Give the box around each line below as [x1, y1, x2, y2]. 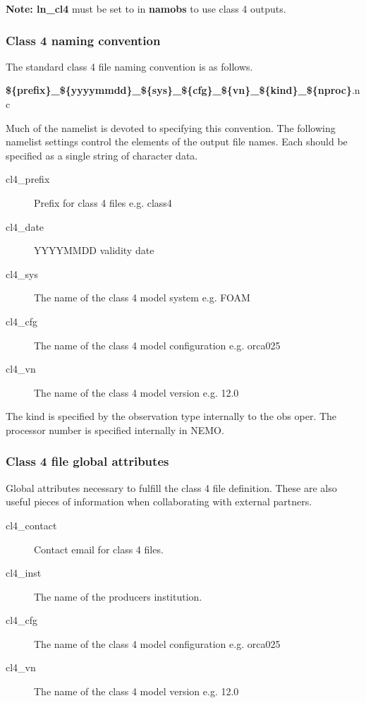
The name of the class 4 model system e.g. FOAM [34, 290, 250, 305]
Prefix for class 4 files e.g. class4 [34, 195, 172, 210]
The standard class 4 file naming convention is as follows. [6, 59, 253, 73]
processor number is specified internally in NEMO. [6, 422, 224, 437]
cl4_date [6, 219, 44, 234]
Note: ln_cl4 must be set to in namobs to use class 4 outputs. [6, 1, 286, 16]
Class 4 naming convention [6, 31, 161, 49]
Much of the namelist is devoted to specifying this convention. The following [6, 120, 336, 135]
